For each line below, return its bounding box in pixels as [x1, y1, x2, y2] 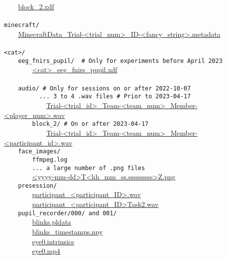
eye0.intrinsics [32, 236, 74, 246]
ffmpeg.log [32, 156, 67, 163]
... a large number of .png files [32, 164, 145, 172]
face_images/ [18, 148, 61, 155]
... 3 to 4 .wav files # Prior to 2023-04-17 [39, 93, 191, 100]
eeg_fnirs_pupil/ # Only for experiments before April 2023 [18, 57, 223, 64]
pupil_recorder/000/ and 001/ [18, 209, 117, 217]
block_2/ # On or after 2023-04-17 [32, 120, 149, 128]
